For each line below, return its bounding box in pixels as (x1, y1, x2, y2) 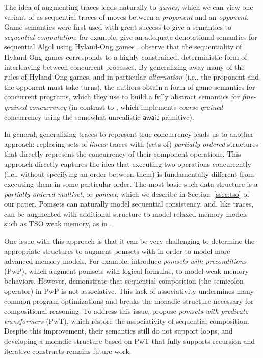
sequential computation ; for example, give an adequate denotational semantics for (4, 31, 257, 42)
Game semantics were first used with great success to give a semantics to (4, 21, 232, 32)
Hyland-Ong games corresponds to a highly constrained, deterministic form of (4, 51, 247, 62)
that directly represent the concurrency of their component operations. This (4, 148, 241, 159)
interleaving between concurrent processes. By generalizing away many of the (4, 61, 245, 72)
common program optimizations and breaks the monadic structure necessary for (4, 295, 254, 306)
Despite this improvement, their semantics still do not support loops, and (4, 325, 233, 336)
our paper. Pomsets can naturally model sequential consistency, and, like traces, (4, 198, 254, 209)
